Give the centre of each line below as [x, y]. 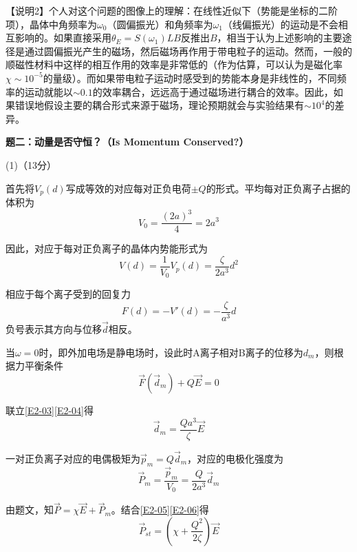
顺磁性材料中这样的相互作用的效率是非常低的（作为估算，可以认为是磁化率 [174, 64]
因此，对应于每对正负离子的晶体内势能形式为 [107, 248]
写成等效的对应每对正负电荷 [128, 188]
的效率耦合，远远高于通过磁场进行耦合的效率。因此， [213, 91]
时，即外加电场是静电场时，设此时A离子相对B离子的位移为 [171, 352]
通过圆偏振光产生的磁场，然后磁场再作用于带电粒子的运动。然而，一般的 [188, 51]
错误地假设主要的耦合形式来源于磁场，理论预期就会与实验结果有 [159, 105]
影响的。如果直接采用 [63, 38]
